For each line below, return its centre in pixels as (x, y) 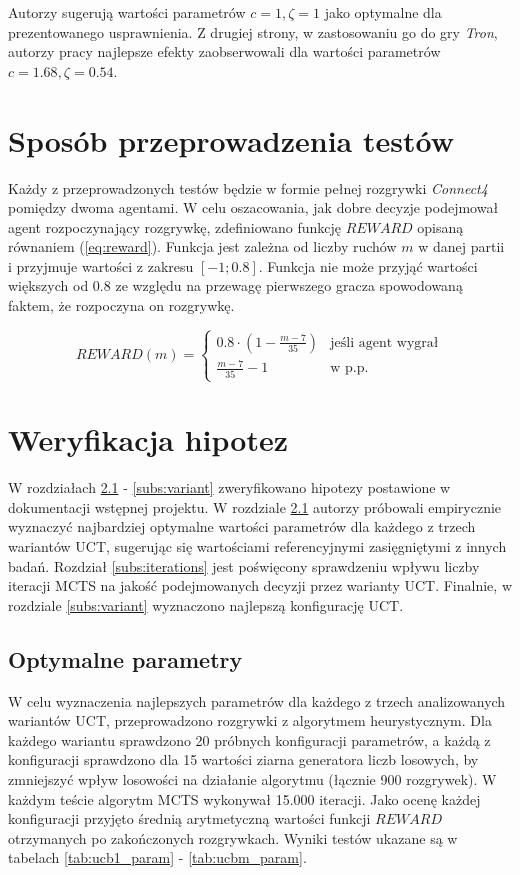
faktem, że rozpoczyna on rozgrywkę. (121, 305)
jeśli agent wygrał (384, 342)
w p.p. (349, 368)
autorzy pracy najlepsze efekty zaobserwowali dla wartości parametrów (224, 51)
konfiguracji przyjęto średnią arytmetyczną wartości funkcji (189, 818)
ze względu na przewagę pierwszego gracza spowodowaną (289, 285)
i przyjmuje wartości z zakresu (101, 265)
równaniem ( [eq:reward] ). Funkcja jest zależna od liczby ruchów (202, 246)
